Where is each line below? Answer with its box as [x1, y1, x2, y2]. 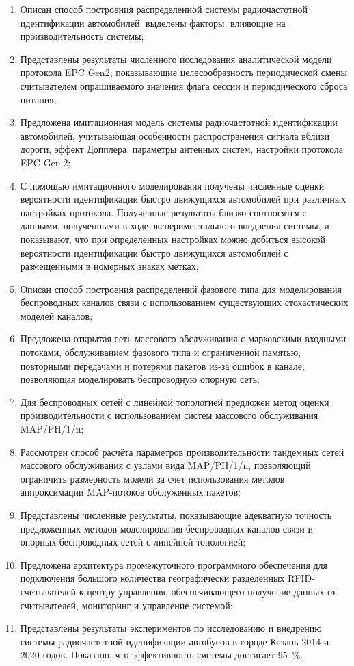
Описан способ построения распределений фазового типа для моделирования [20, 281, 342, 296]
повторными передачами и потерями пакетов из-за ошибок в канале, [20, 358, 305, 372]
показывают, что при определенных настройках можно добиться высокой [20, 231, 325, 246]
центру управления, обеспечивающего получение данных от [87, 584, 336, 598]
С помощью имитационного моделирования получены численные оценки [20, 178, 325, 192]
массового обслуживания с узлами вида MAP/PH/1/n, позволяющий [20, 458, 311, 472]
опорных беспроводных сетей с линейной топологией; [20, 535, 246, 549]
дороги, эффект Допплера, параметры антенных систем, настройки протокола [20, 142, 343, 156]
